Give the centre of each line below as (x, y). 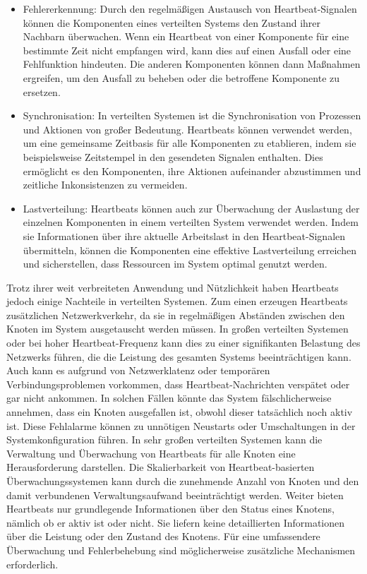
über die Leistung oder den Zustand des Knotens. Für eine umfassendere (163, 536)
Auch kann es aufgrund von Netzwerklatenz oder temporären (138, 370)
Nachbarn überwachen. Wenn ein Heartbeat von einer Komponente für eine (186, 36)
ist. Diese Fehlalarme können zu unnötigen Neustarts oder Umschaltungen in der (181, 425)
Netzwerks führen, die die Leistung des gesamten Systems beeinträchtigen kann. (179, 356)
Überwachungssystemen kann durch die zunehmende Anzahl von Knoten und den (183, 481)
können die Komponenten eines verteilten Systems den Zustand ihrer (172, 22)
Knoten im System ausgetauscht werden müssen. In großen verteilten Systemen (178, 329)
